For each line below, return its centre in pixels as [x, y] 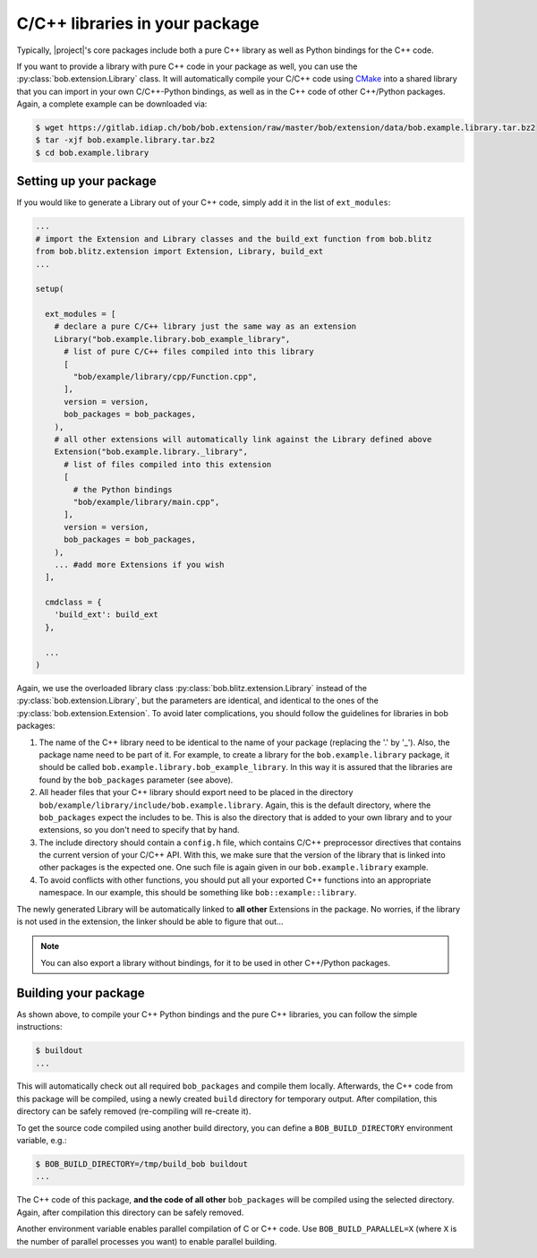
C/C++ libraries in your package [138, 23]
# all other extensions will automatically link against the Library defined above [243, 439]
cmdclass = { [73, 603]
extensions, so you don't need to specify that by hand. [140, 830]
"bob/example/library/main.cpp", [146, 502]
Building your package [81, 993]
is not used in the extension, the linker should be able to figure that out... [150, 921]
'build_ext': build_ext [106, 615]
